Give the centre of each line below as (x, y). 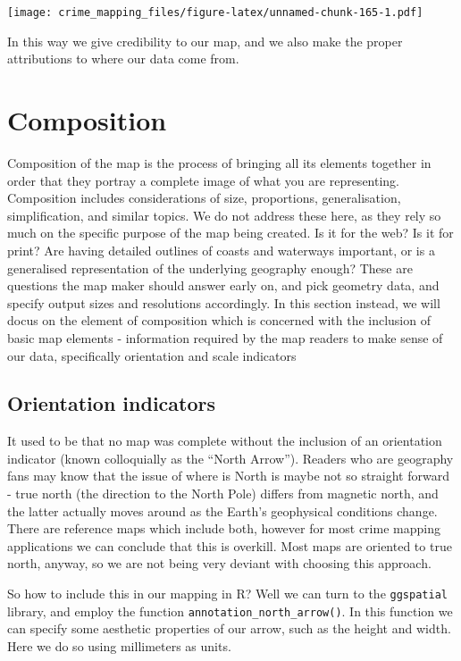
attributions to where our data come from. (123, 59)
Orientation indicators (112, 403)
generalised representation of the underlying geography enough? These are (210, 268)
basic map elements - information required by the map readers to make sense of (225, 337)
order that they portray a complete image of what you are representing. (204, 180)
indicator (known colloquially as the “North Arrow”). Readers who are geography (230, 458)
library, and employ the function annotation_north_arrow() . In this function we (230, 611)
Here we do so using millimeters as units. (119, 645)
